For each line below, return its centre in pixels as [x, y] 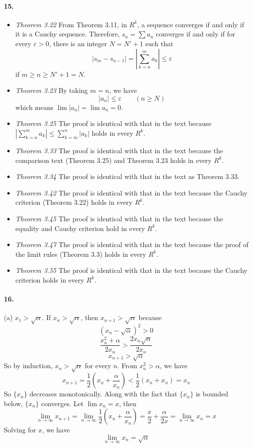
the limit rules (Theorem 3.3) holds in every [81, 254]
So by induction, [28, 366]
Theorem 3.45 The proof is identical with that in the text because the [119, 218]
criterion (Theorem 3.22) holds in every [74, 202]
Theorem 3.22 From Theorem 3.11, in [71, 24]
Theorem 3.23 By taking [51, 90]
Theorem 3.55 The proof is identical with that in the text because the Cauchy [131, 270]
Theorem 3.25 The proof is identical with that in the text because [113, 123]
